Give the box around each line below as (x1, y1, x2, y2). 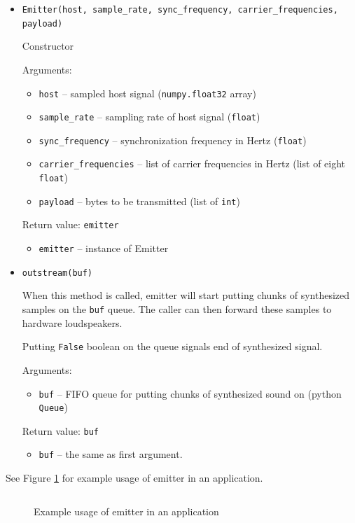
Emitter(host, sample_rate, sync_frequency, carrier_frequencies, (22, 5, 338, 15)
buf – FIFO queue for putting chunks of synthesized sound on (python (39, 386, 342, 400)
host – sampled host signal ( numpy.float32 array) (39, 85, 256, 100)
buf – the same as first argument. (39, 447, 183, 461)
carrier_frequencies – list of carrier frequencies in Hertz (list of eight (39, 156, 346, 171)
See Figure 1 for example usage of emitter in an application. (6, 470, 263, 485)
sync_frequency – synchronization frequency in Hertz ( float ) (39, 132, 307, 147)
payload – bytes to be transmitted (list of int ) (39, 193, 240, 208)
